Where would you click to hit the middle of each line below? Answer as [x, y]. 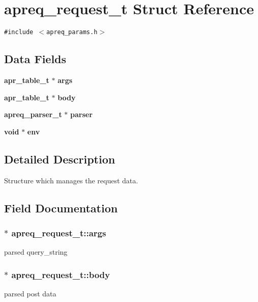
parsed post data [30, 293]
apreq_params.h [72, 32]
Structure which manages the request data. [71, 180]
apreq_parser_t [33, 114]
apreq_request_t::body [61, 274]
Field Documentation [61, 208]
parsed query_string [36, 252]
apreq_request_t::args [59, 232]
